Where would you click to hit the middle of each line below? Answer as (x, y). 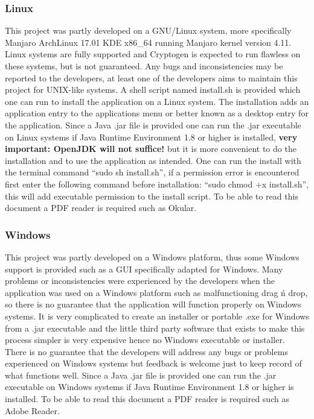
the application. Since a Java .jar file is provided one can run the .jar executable (153, 124)
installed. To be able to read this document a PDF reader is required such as (147, 399)
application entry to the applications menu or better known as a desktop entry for (157, 113)
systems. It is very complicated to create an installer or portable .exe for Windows (157, 316)
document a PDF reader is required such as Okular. (101, 208)
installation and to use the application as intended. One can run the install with (153, 160)
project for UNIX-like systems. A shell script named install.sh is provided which (153, 90)
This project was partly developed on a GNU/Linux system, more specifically (148, 30)
